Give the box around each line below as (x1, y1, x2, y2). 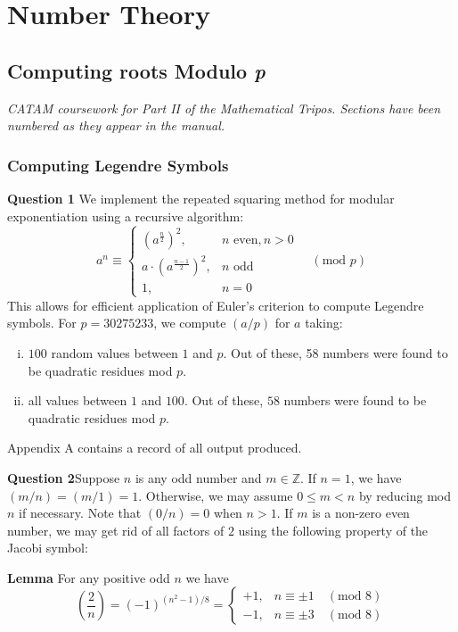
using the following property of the (238, 520, 429, 539)
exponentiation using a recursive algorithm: (7, 206, 244, 225)
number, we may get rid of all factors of (7, 520, 225, 539)
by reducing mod (358, 486, 451, 504)
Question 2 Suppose (7, 468, 120, 486)
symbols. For (7, 313, 77, 332)
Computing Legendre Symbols (7, 154, 229, 176)
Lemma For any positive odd (7, 568, 170, 586)
